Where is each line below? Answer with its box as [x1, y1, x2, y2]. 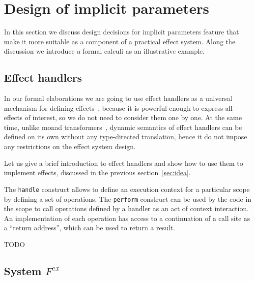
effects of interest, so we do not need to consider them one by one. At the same [4, 112, 242, 123]
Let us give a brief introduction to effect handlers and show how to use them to [4, 157, 243, 168]
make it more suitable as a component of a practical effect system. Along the [4, 36, 235, 46]
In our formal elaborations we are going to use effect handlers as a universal [4, 93, 232, 103]
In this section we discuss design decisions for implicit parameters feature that [4, 27, 239, 37]
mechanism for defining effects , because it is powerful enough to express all [4, 102, 233, 113]
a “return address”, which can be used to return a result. [4, 222, 175, 233]
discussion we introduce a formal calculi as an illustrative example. [4, 46, 205, 56]
